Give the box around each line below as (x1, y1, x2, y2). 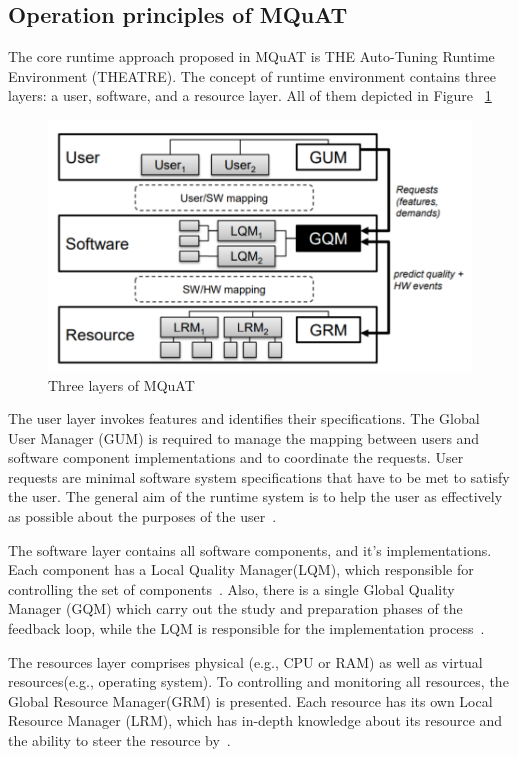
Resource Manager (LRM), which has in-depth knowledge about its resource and (8, 710, 503, 731)
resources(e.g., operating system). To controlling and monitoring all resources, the (8, 671, 509, 692)
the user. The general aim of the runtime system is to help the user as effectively (8, 486, 503, 507)
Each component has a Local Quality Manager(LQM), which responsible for (8, 559, 474, 580)
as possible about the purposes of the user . (8, 506, 277, 527)
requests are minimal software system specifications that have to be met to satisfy (8, 466, 510, 487)
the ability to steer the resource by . (8, 730, 231, 751)
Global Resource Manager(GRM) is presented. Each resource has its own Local (8, 690, 493, 711)
